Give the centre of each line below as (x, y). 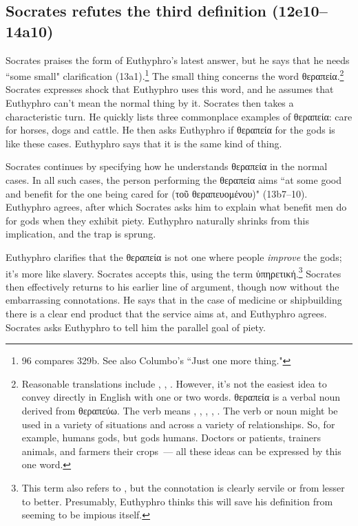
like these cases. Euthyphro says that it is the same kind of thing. (144, 143)
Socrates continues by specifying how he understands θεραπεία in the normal (167, 166)
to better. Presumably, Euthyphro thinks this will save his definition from (177, 501)
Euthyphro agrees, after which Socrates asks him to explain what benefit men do (176, 207)
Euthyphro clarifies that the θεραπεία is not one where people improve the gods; (174, 256)
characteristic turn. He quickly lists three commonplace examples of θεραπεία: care (179, 116)
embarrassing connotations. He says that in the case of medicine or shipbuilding (174, 300)
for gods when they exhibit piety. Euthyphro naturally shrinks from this (158, 220)
